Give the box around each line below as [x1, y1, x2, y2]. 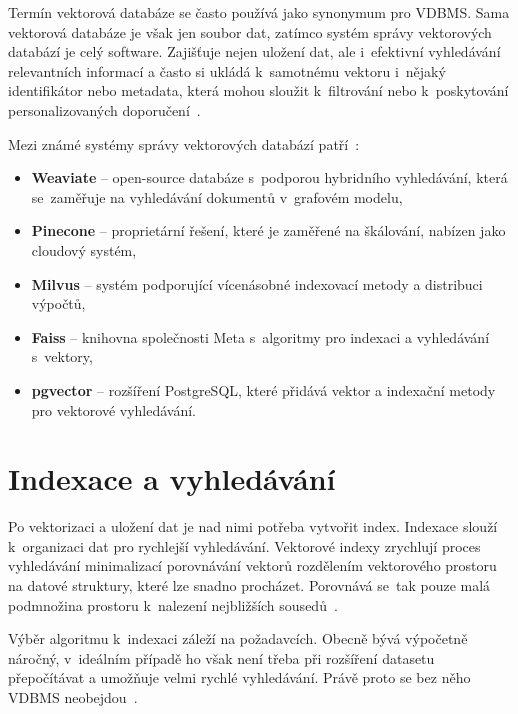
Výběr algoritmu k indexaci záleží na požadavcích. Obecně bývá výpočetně [8, 628, 468, 649]
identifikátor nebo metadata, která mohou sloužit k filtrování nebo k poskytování [8, 80, 509, 101]
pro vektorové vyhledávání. [31, 399, 197, 420]
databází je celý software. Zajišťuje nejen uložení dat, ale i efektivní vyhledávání [8, 41, 501, 62]
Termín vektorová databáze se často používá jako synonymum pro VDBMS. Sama [8, 2, 510, 22]
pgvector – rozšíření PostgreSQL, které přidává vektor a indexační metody [31, 379, 496, 400]
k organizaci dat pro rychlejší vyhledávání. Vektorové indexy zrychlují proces [8, 535, 481, 556]
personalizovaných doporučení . [8, 99, 201, 120]
